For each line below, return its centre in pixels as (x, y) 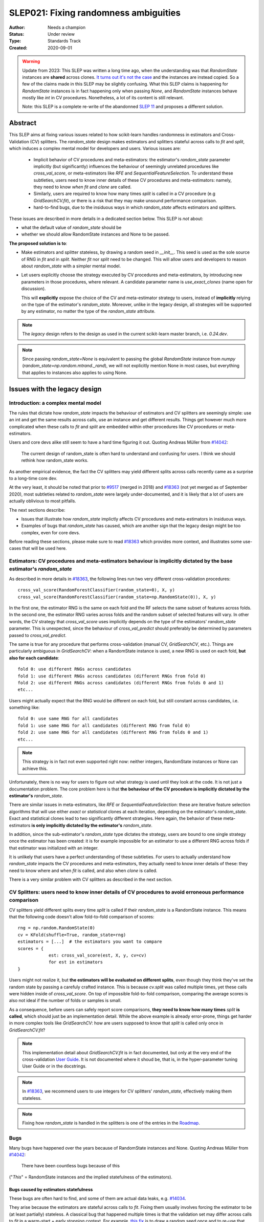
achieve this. (35, 768)
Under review (61, 34)
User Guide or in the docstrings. (55, 1066)
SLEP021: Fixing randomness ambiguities (95, 13)
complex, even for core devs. (51, 532)
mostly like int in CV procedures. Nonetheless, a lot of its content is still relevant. (103, 98)
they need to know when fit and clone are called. (83, 187)
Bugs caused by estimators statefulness (51, 1189)
